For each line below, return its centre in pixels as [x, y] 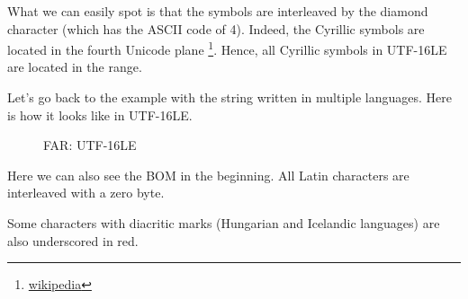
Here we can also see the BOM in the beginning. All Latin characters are [208, 175]
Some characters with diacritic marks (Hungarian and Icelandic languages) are [224, 223]
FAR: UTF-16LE [90, 145]
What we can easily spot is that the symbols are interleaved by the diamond [218, 11]
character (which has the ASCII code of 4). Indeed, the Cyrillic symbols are [216, 28]
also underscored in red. [73, 240]
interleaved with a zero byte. [86, 193]
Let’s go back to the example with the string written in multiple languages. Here [230, 97]
